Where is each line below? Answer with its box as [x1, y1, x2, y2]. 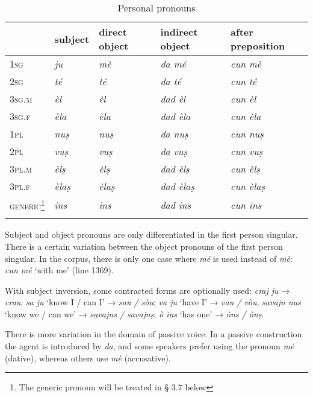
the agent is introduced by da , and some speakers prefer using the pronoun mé [5, 340, 294, 352]
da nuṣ [160, 127, 188, 141]
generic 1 [10, 197, 45, 213]
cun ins [231, 197, 262, 212]
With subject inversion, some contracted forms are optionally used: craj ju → [5, 284, 290, 296]
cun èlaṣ [231, 179, 265, 193]
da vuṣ [160, 144, 187, 158]
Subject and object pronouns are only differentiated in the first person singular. [5, 228, 298, 241]
